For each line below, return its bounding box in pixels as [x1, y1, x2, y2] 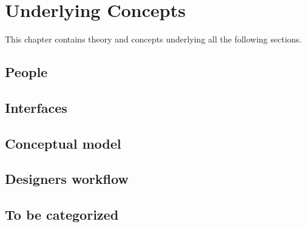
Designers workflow [5, 169, 129, 188]
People [5, 63, 48, 81]
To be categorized [5, 205, 119, 224]
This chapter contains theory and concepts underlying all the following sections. [5, 33, 302, 46]
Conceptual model [5, 134, 121, 152]
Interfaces [5, 98, 67, 117]
